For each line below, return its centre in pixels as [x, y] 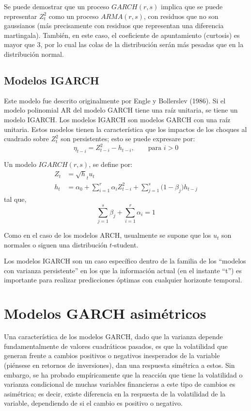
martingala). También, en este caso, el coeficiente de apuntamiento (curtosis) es [122, 35]
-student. [125, 244]
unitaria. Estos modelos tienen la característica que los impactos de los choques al [125, 129]
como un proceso [74, 16]
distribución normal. [34, 54]
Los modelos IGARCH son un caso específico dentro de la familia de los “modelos [125, 261]
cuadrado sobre [26, 139]
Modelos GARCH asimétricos [105, 313]
